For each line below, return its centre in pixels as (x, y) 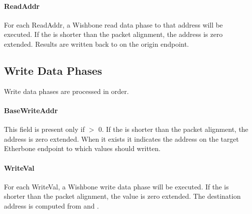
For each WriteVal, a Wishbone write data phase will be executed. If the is (116, 186)
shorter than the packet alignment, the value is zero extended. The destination (122, 196)
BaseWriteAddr (31, 110)
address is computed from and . (51, 205)
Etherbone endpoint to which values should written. (82, 148)
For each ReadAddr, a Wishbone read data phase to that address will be (113, 24)
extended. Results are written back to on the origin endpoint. (96, 44)
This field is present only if (44, 129)
